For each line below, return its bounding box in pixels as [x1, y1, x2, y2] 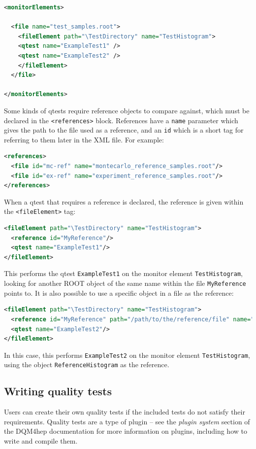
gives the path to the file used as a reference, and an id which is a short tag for [4, 125, 244, 135]
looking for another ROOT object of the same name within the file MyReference [4, 278, 246, 288]
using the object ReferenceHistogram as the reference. [4, 359, 169, 370]
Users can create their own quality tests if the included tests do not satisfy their [4, 407, 245, 417]
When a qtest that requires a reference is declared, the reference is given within [4, 196, 244, 207]
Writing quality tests [4, 383, 112, 399]
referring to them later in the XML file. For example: [4, 134, 164, 144]
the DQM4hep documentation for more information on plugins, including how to [4, 426, 247, 436]
